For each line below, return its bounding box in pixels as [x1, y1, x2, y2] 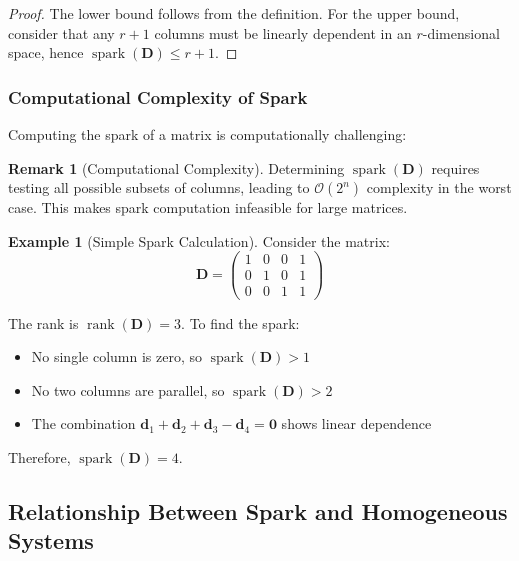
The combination [31, 413, 136, 434]
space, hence [8, 42, 84, 63]
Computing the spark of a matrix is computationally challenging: [8, 124, 407, 144]
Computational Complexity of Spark [8, 84, 308, 109]
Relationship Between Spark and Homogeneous [8, 495, 508, 526]
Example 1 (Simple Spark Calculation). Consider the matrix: [8, 230, 390, 251]
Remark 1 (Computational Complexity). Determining [8, 157, 345, 178]
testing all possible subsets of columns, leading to [8, 177, 310, 198]
